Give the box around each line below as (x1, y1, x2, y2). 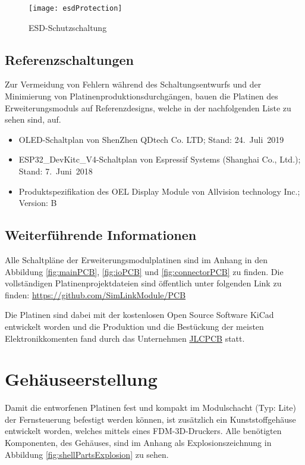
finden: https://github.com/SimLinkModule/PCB (5, 288, 186, 301)
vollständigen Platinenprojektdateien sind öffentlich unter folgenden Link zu (5, 277, 282, 289)
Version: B (18, 196, 57, 209)
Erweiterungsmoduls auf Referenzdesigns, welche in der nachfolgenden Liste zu (5, 101, 291, 114)
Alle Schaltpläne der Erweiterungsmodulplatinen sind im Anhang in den (5, 254, 268, 266)
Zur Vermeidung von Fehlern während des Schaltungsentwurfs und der (5, 78, 262, 90)
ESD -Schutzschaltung (29, 21, 107, 33)
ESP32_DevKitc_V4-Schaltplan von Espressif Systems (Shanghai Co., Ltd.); (18, 153, 301, 166)
